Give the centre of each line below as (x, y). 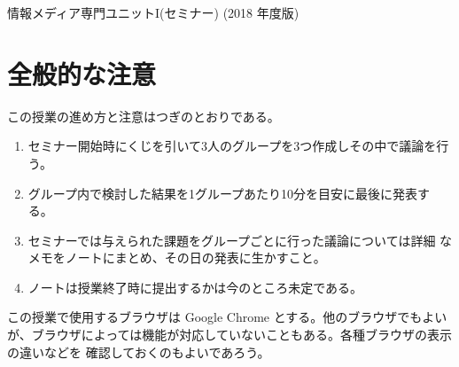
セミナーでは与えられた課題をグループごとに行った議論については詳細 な (240, 240)
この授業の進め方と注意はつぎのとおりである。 (144, 116)
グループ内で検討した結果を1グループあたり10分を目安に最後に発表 (223, 193)
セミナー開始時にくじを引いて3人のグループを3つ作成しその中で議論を (232, 146)
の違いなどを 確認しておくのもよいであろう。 (139, 351)
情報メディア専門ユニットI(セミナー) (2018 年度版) (153, 12)
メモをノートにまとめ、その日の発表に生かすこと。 (177, 258)
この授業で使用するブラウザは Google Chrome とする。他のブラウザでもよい (227, 317)
